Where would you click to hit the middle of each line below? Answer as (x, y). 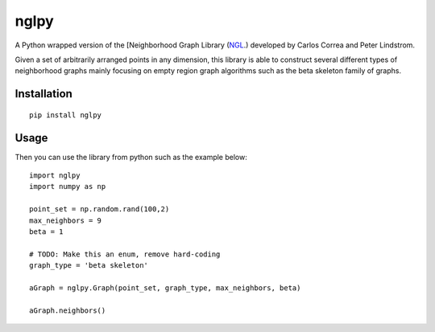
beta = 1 (46, 232)
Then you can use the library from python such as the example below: (131, 157)
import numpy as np (68, 186)
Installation (43, 94)
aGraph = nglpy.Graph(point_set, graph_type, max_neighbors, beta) (165, 288)
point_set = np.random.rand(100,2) (99, 209)
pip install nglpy (66, 115)
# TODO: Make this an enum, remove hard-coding (125, 254)
